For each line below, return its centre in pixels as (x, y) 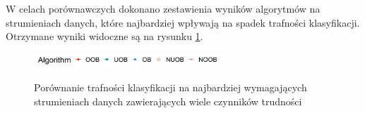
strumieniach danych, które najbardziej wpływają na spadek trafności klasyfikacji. (183, 22)
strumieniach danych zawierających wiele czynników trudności (168, 101)
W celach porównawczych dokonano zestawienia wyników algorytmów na (163, 8)
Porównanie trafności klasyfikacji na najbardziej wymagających (170, 87)
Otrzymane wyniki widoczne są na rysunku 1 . (104, 36)
